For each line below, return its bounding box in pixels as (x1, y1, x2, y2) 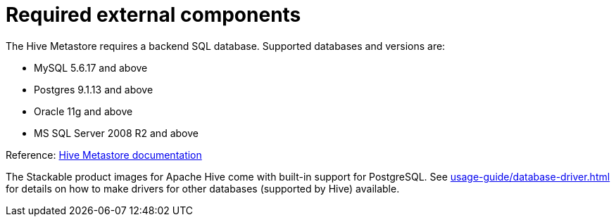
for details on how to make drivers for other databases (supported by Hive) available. (6, 182, 400, 195)
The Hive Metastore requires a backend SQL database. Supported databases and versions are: (6, 39, 446, 52)
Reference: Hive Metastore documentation (6, 148, 202, 161)
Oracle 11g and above (34, 105, 133, 117)
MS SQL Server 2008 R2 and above (34, 126, 199, 139)
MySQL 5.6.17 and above (34, 61, 148, 74)
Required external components (6, 3, 301, 27)
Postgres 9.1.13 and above (34, 83, 153, 96)
